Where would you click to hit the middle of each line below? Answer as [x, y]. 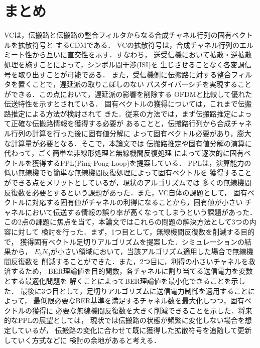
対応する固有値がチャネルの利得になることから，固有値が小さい [137, 202]
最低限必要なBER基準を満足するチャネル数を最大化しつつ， [132, 301]
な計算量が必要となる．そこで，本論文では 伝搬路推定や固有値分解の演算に [128, 143]
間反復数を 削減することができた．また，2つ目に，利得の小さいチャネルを [126, 261]
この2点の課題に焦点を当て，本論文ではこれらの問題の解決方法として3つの [127, 222]
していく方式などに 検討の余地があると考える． [82, 340]
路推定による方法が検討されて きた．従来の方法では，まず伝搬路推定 [117, 113]
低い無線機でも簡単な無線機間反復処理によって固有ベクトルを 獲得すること [128, 172]
